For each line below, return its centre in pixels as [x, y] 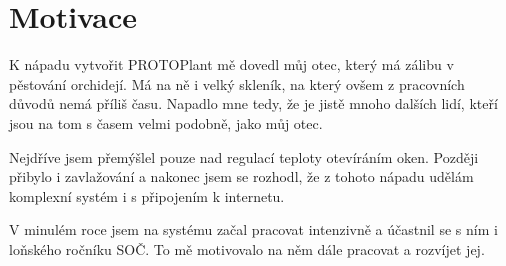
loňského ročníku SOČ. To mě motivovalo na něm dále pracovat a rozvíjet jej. [247, 248]
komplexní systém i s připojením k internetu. [147, 195]
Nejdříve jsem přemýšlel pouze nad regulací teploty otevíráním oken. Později [244, 156]
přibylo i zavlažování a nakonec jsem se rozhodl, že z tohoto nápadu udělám [241, 176]
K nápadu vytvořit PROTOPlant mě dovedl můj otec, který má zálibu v [231, 64]
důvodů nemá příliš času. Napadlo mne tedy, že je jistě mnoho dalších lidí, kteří [253, 103]
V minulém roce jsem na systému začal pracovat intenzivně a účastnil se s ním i [253, 229]
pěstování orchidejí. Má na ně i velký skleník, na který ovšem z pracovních [237, 83]
